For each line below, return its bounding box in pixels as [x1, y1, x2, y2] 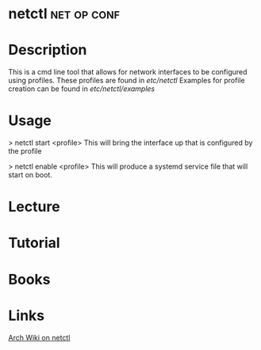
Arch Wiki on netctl [8, 333, 71, 342]
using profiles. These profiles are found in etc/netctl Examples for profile [8, 76, 246, 86]
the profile [8, 146, 42, 156]
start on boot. [8, 170, 53, 180]
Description [8, 41, 87, 59]
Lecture [8, 198, 61, 216]
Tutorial [8, 234, 61, 252]
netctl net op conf [8, 5, 121, 23]
